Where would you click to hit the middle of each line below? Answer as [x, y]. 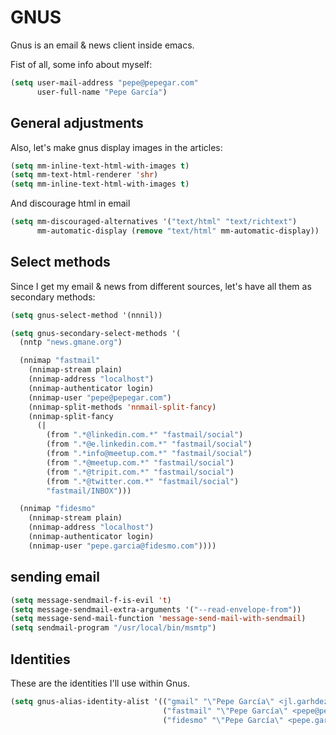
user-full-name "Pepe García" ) [102, 92]
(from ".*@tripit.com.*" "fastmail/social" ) [140, 472]
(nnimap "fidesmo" [58, 509]
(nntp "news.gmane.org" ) [71, 342]
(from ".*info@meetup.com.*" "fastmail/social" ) [149, 454]
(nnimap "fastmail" [60, 361]
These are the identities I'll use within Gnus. [100, 683]
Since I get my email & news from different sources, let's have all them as [161, 286]
